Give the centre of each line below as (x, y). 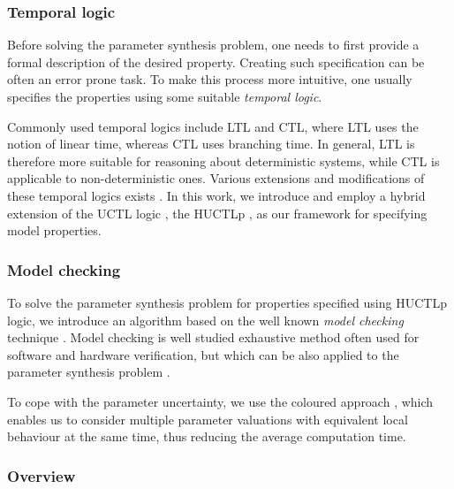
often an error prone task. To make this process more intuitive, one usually (210, 79)
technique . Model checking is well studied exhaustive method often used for (213, 337)
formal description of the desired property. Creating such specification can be (216, 61)
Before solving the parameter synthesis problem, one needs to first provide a (213, 45)
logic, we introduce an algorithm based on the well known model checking (205, 320)
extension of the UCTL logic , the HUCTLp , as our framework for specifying (217, 213)
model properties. (54, 230)
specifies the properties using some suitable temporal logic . (165, 96)
